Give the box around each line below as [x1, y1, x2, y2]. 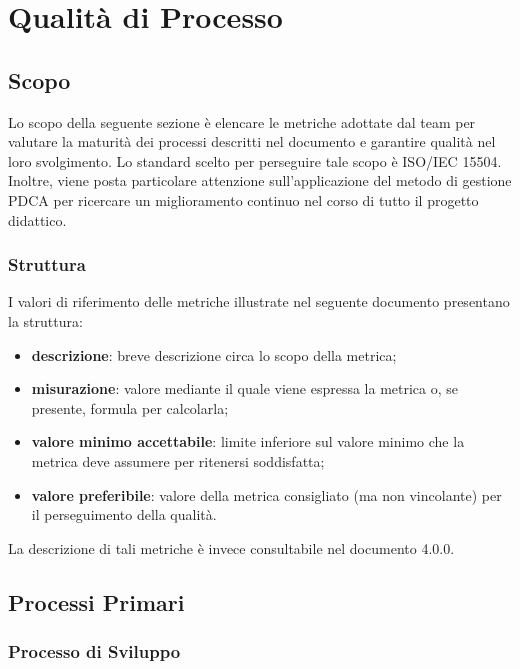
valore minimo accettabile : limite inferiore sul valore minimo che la [31, 431, 465, 452]
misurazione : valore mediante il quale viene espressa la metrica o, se [31, 378, 459, 399]
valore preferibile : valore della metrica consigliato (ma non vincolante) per [31, 484, 502, 505]
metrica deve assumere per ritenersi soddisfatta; [31, 450, 325, 471]
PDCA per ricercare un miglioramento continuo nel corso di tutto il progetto [8, 189, 479, 210]
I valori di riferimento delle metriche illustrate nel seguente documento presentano [8, 291, 510, 312]
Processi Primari [8, 586, 185, 617]
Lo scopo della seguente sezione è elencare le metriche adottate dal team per [8, 111, 476, 132]
